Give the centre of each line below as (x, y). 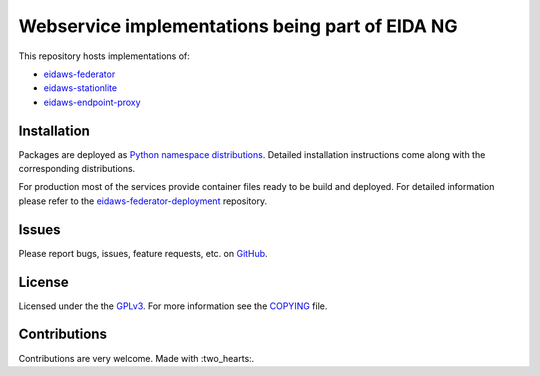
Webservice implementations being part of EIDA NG (238, 26)
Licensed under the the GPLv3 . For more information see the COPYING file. (173, 306)
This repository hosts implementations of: (104, 56)
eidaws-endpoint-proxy (92, 102)
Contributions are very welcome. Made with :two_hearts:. (136, 358)
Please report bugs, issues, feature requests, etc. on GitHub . (143, 253)
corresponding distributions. (77, 169)
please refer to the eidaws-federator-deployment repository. (143, 201)
